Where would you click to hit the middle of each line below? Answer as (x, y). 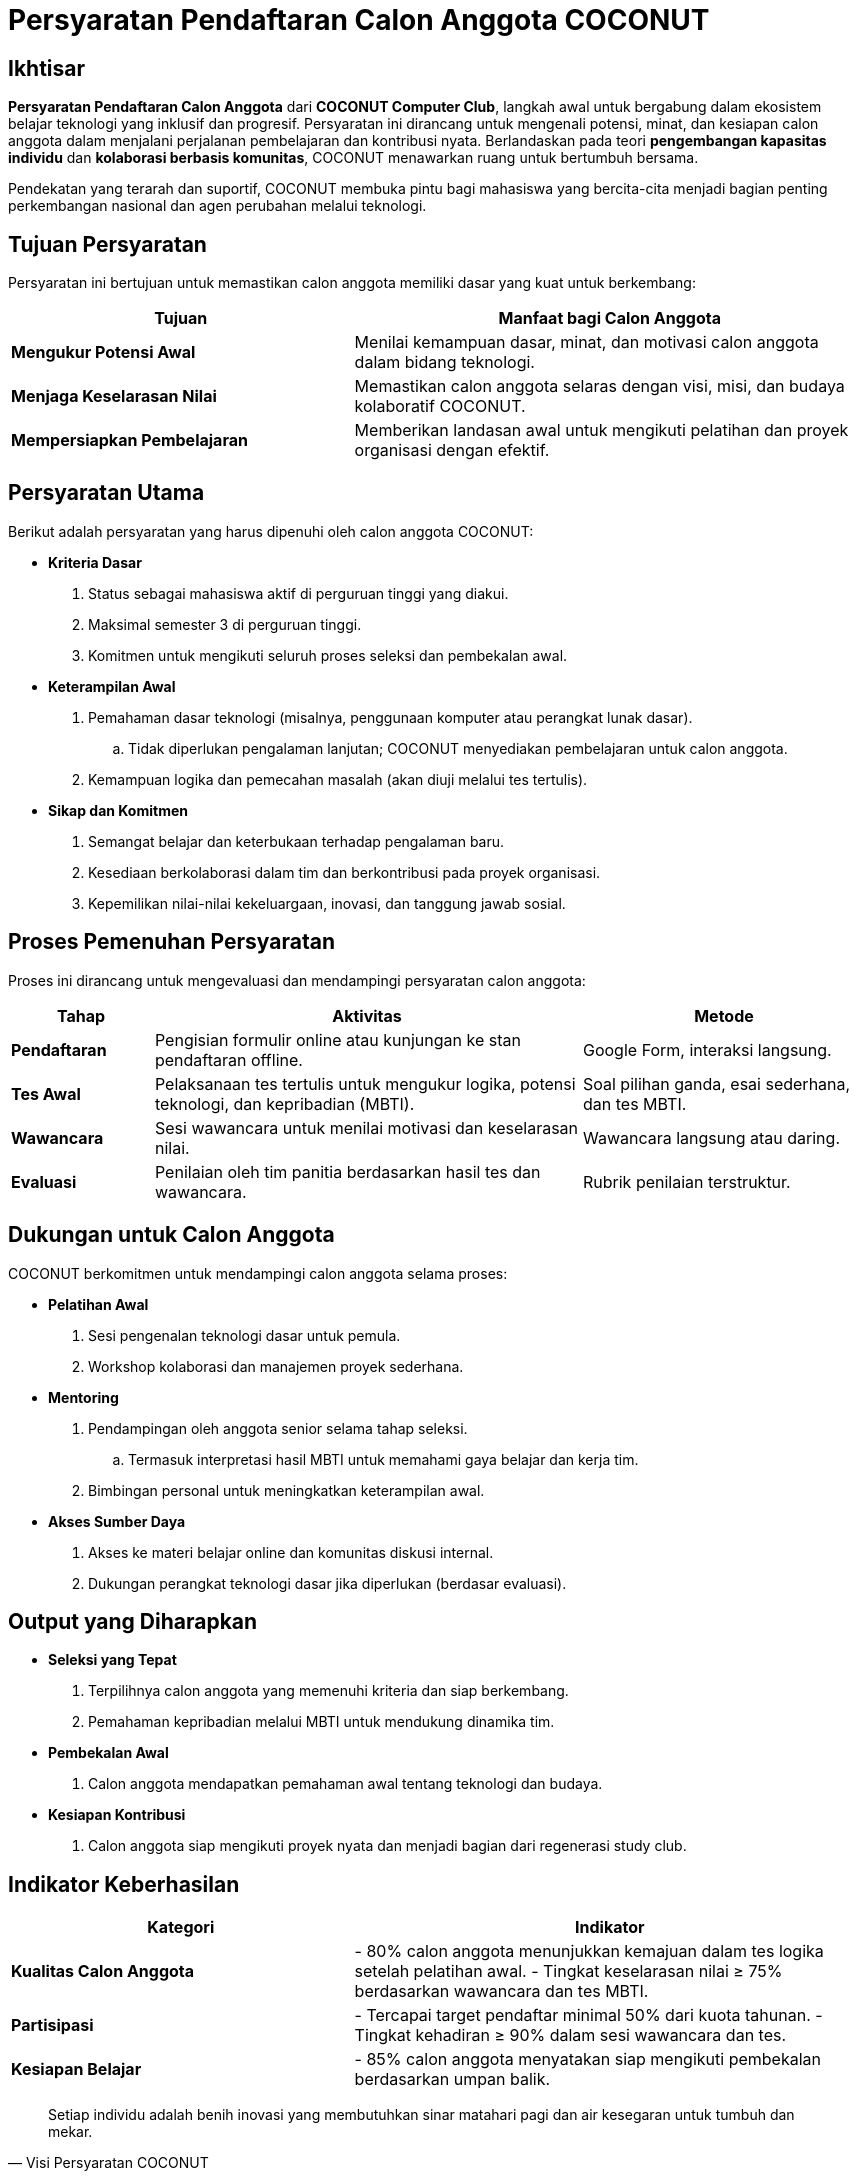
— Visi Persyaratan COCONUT (108, 2163)
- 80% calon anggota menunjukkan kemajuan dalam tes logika (589, 1951)
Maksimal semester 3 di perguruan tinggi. (225, 624)
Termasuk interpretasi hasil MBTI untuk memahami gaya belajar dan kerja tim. (383, 1459)
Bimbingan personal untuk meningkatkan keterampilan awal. (286, 1490)
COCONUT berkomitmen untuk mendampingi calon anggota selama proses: (258, 1273)
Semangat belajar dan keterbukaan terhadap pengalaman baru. (296, 841)
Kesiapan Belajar (76, 2069)
